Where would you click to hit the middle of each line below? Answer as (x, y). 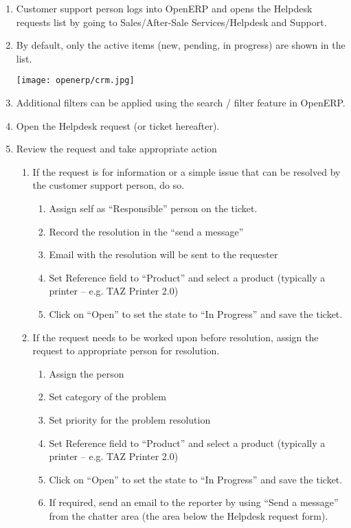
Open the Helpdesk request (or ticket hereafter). (118, 125)
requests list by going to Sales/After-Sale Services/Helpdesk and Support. (171, 22)
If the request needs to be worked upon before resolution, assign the (175, 337)
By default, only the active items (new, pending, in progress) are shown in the (181, 45)
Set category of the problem (107, 397)
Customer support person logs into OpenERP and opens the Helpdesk (164, 8)
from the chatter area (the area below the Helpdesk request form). (189, 515)
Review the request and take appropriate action (116, 149)
